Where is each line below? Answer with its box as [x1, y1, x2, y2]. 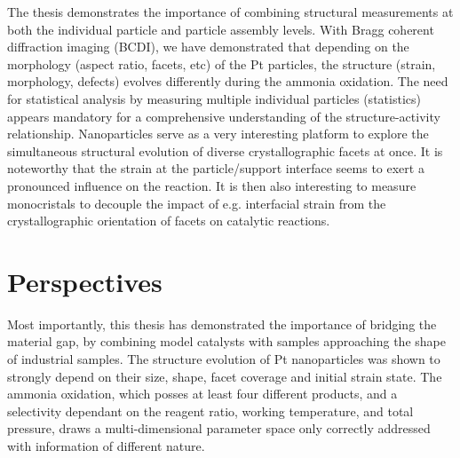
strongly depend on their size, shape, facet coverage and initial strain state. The [7, 367, 442, 385]
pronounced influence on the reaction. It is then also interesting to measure [7, 176, 416, 194]
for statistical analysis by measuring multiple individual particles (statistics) [7, 89, 421, 107]
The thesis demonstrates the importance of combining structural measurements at [7, 3, 454, 20]
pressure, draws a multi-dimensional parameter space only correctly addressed [7, 419, 431, 438]
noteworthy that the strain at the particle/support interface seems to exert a [7, 159, 424, 178]
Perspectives [7, 263, 163, 299]
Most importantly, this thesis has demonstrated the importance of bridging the [7, 314, 437, 333]
